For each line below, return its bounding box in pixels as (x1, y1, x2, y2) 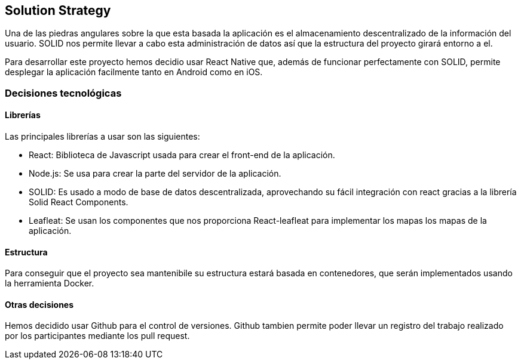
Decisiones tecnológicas (5, 87, 122, 99)
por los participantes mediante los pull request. (5, 331, 190, 341)
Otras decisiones (5, 299, 74, 310)
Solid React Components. (29, 197, 128, 208)
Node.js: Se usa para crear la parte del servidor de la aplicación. (29, 168, 281, 179)
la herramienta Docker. (5, 278, 94, 289)
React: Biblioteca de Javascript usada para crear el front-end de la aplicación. (29, 150, 335, 161)
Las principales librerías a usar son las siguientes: (5, 131, 200, 142)
